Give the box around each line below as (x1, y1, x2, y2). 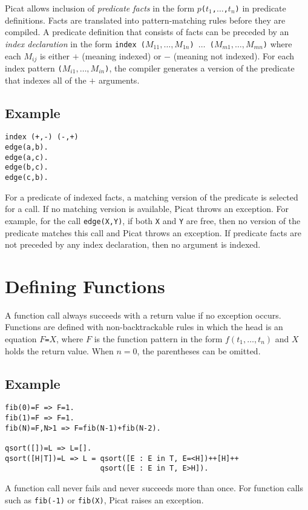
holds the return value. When (5, 344, 114, 357)
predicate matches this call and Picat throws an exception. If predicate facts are (5, 226, 301, 239)
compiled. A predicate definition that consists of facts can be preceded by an (5, 25, 289, 38)
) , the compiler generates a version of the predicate (105, 61, 295, 74)
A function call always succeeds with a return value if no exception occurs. (5, 308, 281, 321)
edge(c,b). (5, 173, 48, 182)
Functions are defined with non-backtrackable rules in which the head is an (5, 320, 283, 333)
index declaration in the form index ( (5, 37, 145, 50)
